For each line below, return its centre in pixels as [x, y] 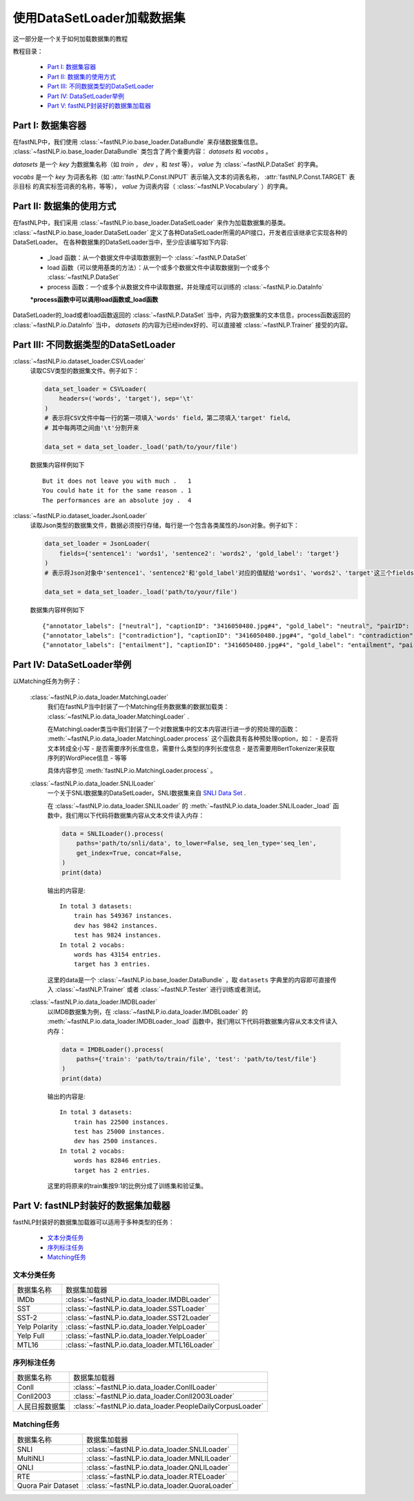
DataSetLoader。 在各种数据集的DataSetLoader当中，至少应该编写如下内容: [120, 242]
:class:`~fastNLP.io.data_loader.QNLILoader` [158, 1467]
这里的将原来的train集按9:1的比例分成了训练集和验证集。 [127, 1185]
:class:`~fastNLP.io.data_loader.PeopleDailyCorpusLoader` [168, 1406]
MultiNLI [31, 1458]
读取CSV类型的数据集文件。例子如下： [85, 371]
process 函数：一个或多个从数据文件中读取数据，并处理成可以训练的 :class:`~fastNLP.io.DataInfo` [186, 287]
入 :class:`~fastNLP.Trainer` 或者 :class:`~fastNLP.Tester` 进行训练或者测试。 [156, 989]
